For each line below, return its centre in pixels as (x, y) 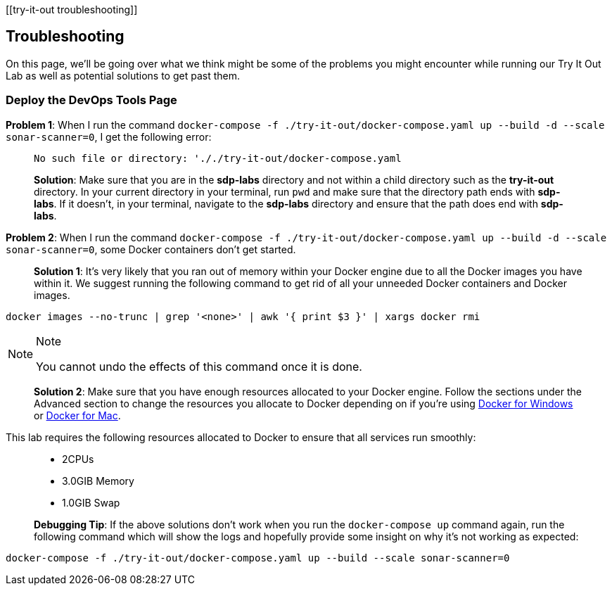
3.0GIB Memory (98, 481)
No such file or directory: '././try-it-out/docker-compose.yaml (218, 158)
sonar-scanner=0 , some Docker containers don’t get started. (151, 249)
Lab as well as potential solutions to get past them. (123, 75)
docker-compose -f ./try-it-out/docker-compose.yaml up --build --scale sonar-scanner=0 (258, 558)
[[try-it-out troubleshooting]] (72, 9)
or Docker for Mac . (77, 415)
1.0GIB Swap (91, 502)
